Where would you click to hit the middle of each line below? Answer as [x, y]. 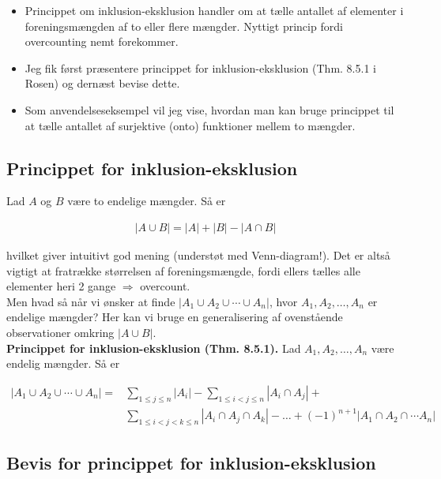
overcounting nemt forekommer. [102, 41]
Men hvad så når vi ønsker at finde [91, 301]
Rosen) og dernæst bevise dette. [102, 83]
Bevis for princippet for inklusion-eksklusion [191, 463]
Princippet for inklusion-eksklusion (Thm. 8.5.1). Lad [154, 348]
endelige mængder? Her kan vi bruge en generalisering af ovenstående [175, 317]
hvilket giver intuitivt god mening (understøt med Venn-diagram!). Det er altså [198, 254]
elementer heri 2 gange [61, 286]
